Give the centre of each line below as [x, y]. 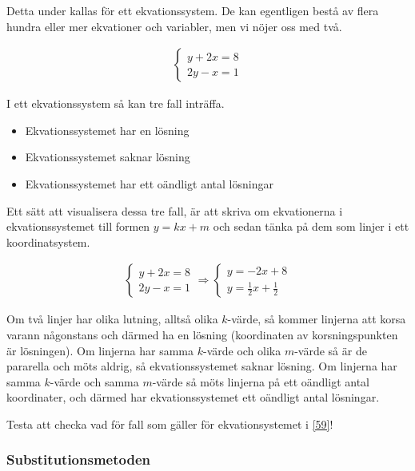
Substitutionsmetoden [78, 459]
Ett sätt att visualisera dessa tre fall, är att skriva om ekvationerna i [175, 210]
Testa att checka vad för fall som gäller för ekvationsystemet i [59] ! [170, 424]
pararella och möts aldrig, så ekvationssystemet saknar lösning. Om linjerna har [202, 366]
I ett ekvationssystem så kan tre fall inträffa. [116, 103]
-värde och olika [242, 350]
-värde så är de [331, 350]
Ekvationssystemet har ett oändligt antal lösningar [149, 184]
